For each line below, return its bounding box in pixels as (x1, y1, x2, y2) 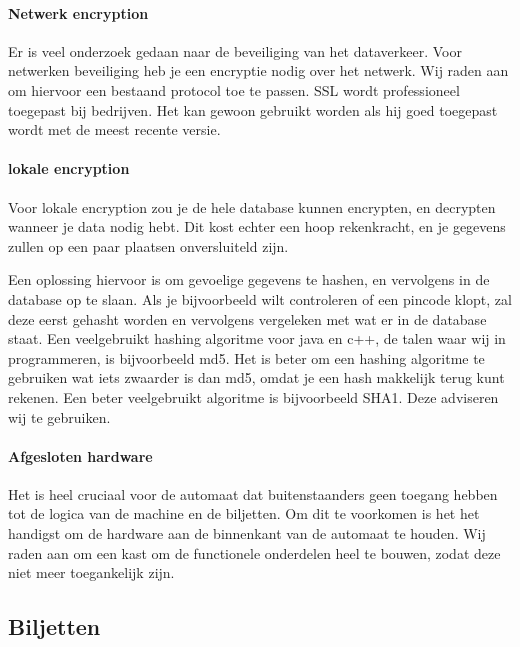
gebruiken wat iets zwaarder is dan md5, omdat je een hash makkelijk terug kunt (8, 367, 505, 388)
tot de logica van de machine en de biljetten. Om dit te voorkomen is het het (8, 503, 480, 524)
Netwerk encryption (8, 2, 149, 23)
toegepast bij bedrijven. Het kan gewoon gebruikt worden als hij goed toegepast (8, 99, 498, 120)
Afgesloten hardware (8, 445, 153, 466)
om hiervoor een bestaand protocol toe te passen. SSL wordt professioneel (8, 79, 460, 100)
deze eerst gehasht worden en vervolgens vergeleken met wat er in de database (8, 308, 487, 329)
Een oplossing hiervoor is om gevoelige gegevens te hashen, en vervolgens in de (8, 269, 490, 290)
